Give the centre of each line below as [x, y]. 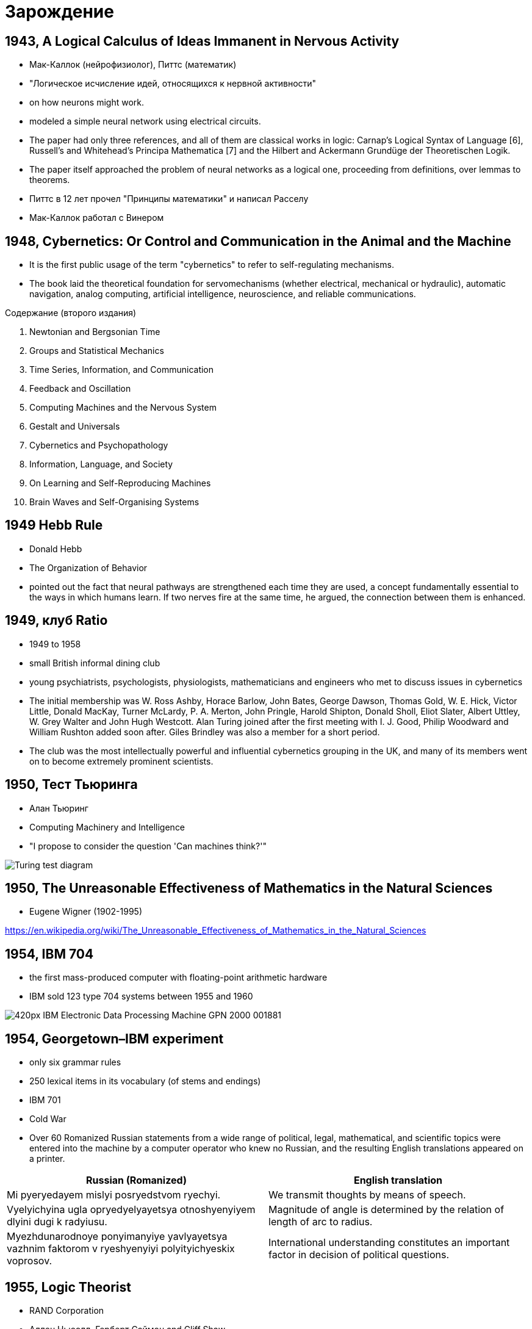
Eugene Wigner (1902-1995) [86, 912]
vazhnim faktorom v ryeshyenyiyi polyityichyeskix [121, 1249]
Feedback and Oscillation [80, 389]
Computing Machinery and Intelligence [107, 827]
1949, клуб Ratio [56, 621]
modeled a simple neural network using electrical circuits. [145, 121]
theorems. [50, 180]
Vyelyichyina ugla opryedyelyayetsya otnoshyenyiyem [131, 1210]
